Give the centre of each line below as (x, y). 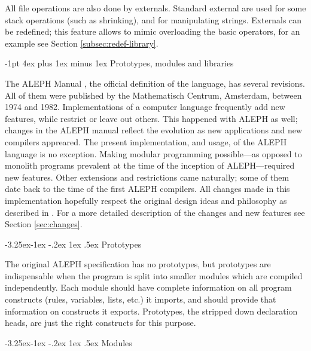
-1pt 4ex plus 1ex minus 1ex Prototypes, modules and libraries (119, 63)
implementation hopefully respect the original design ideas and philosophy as (146, 200)
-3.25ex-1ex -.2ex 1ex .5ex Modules (68, 342)
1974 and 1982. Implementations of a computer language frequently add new (145, 107)
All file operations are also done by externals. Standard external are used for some (155, 8)
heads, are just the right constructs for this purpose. (100, 323)
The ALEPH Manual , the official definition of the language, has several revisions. (155, 83)
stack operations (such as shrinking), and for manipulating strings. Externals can (153, 19)
